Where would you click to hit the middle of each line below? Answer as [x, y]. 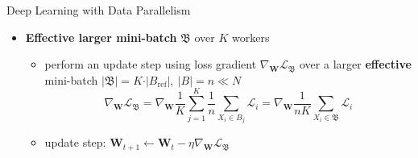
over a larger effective [356, 64]
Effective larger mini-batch [101, 37]
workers [251, 37]
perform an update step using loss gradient [151, 64]
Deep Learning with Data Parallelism [99, 10]
